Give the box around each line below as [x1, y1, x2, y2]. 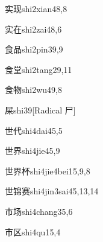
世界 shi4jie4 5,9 [5, 144, 60, 157]
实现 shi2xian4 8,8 [5, 2, 67, 14]
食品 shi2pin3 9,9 [5, 43, 63, 56]
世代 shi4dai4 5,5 [5, 124, 63, 136]
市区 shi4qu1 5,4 [5, 225, 61, 238]
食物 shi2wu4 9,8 [5, 83, 62, 96]
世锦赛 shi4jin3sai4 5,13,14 [5, 185, 99, 197]
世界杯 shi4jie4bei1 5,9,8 [5, 164, 90, 177]
